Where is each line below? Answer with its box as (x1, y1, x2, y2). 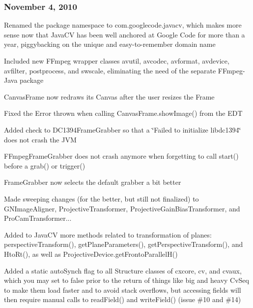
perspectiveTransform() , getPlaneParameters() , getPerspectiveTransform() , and (4, 239, 243, 249)
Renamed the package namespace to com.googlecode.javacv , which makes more (4, 20, 242, 30)
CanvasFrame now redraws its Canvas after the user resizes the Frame (4, 91, 215, 102)
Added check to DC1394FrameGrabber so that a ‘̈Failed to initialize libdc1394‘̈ (4, 124, 241, 135)
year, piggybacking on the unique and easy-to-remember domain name (4, 39, 216, 49)
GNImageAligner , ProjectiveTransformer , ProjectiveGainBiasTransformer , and (4, 203, 240, 213)
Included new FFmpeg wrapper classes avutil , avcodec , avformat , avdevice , (4, 56, 229, 66)
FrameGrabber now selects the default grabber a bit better (4, 177, 181, 187)
